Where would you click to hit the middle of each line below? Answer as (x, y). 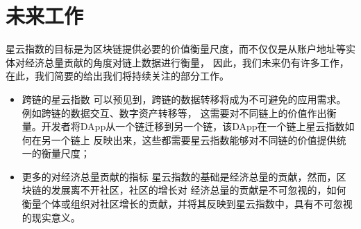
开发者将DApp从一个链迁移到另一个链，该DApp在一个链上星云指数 (193, 126)
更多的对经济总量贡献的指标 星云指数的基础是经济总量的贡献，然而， (179, 176)
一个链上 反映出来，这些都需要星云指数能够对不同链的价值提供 (194, 139)
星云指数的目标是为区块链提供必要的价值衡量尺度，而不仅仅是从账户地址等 (176, 49)
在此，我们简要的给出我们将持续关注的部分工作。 (117, 76)
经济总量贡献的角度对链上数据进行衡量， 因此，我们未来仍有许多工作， (187, 62)
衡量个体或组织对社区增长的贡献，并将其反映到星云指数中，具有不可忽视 (187, 204)
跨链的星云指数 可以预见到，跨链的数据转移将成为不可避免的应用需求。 (184, 99)
